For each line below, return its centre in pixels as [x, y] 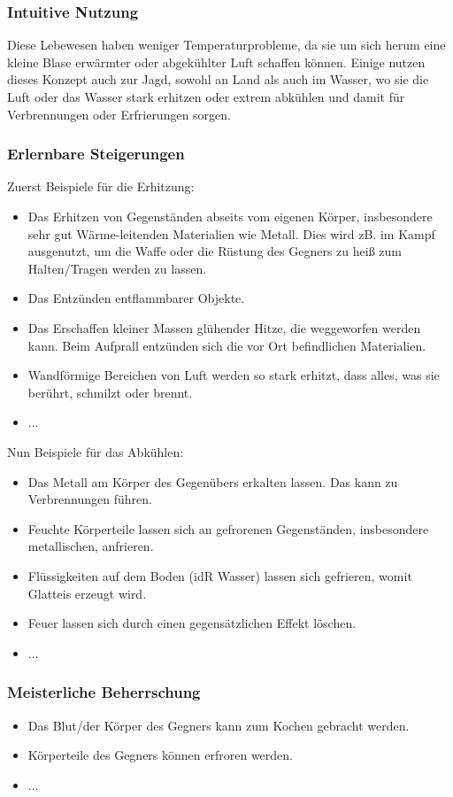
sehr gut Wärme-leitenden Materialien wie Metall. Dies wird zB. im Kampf [231, 233]
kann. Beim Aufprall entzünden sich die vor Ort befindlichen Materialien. [227, 345]
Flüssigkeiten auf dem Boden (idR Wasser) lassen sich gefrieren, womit [220, 575]
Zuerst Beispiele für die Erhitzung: [101, 186]
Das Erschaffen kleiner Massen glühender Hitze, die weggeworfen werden [224, 327]
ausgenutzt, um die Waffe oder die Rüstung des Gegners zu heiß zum [215, 251]
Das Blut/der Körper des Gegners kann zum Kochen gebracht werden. [219, 725]
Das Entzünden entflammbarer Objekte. [136, 298]
